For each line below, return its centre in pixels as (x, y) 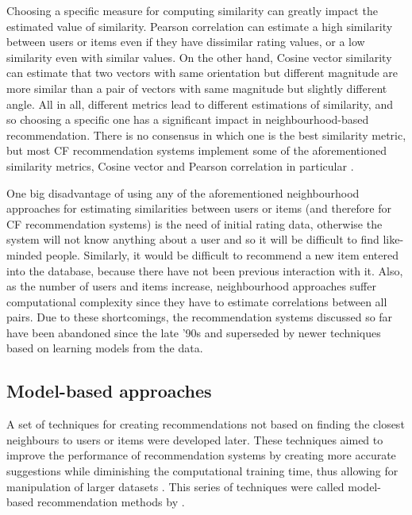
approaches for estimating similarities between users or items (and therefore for (199, 208)
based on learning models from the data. (105, 348)
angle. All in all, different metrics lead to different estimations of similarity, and (200, 104)
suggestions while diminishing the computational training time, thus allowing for (202, 471)
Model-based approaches (109, 391)
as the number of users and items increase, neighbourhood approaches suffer (191, 286)
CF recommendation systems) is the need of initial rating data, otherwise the (194, 223)
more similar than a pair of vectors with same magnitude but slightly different (197, 88)
